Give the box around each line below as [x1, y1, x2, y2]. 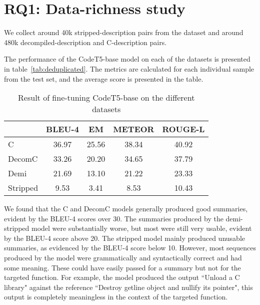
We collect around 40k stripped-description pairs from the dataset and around [4, 27, 243, 38]
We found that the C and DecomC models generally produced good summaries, [4, 203, 248, 214]
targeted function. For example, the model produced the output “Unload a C [4, 272, 240, 282]
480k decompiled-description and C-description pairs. [4, 37, 167, 47]
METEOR [113, 123, 154, 135]
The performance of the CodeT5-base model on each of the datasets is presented [4, 54, 250, 64]
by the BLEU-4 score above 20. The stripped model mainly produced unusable [4, 232, 245, 243]
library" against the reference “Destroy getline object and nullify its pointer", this [4, 281, 253, 292]
